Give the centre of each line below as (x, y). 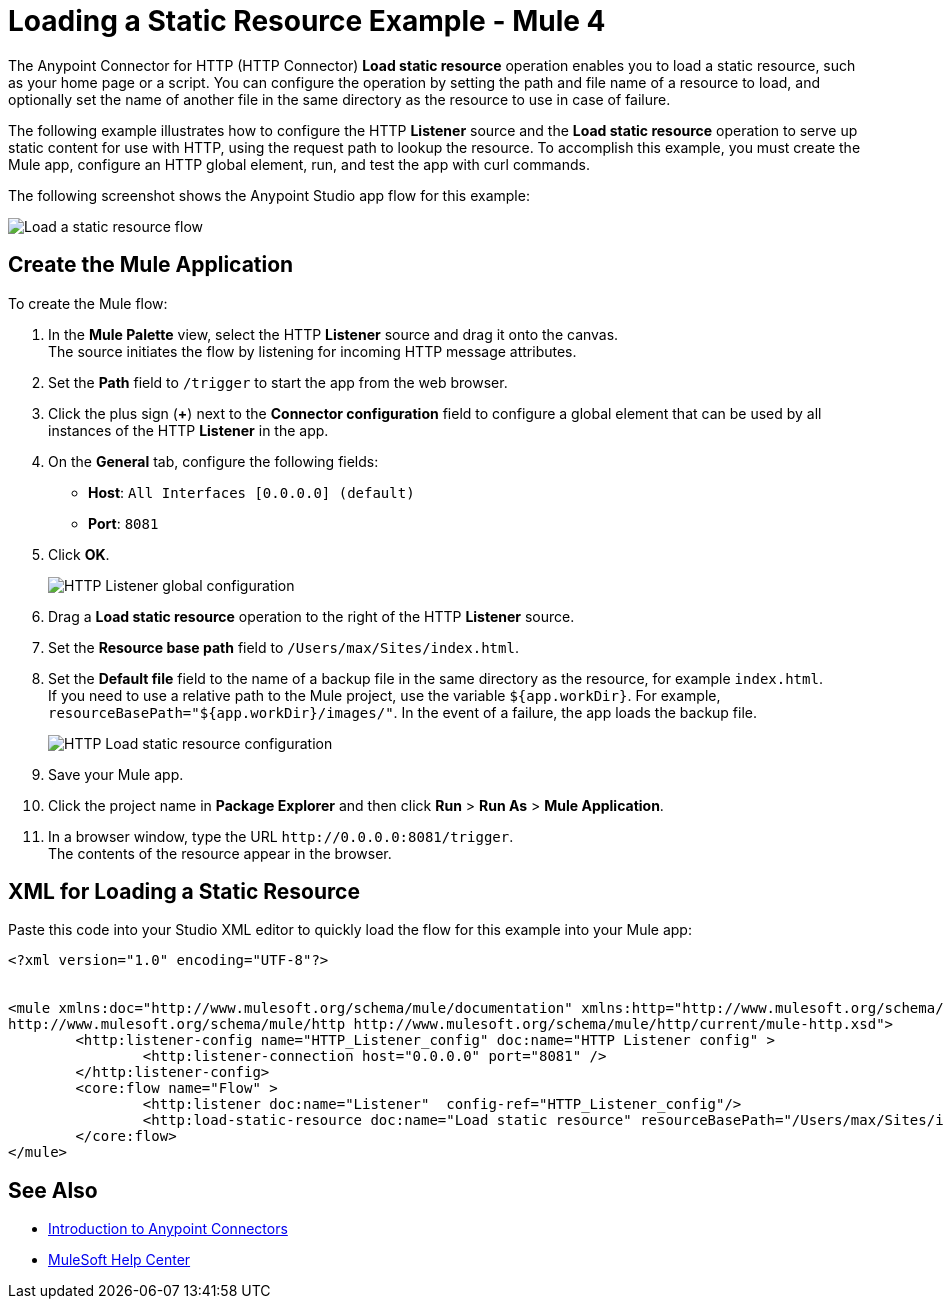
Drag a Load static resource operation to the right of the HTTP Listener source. (311, 616)
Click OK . (79, 554)
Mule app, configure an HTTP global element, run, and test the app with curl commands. (299, 164)
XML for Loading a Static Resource (184, 892)
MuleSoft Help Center (119, 1260)
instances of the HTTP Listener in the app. (188, 430)
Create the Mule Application (151, 265)
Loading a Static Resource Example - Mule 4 (307, 21)
